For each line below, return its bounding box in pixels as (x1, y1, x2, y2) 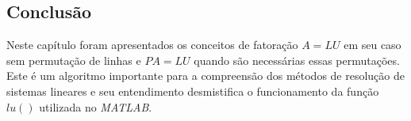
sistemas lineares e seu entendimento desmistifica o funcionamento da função (6, 82, 379, 99)
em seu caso (344, 36, 401, 53)
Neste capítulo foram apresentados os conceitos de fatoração (6, 36, 298, 53)
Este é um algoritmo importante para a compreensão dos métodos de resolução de (6, 67, 405, 84)
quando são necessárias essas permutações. (194, 51, 400, 68)
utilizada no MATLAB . (39, 98, 152, 115)
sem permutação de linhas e (6, 51, 141, 68)
